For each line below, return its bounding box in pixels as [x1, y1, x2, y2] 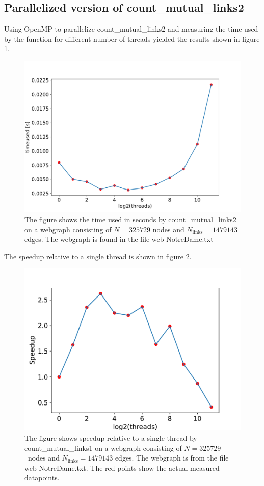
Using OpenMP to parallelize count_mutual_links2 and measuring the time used [4, 23, 258, 34]
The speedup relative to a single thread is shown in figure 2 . [4, 251, 192, 261]
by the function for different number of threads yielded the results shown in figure [4, 33, 260, 44]
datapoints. [24, 472, 60, 483]
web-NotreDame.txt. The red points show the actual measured [24, 462, 220, 473]
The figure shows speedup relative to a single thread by [24, 433, 197, 443]
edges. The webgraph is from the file [115, 452, 229, 463]
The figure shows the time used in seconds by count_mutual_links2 [24, 214, 236, 225]
